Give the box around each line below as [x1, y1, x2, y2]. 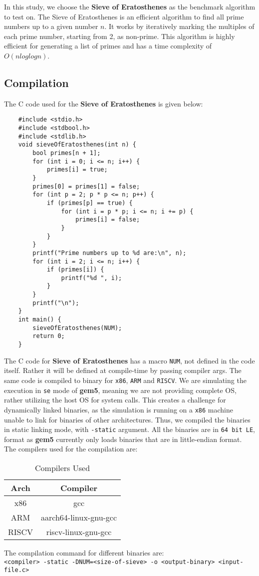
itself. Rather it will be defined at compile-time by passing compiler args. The [4, 365, 242, 375]
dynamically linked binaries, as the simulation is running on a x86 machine [4, 404, 234, 414]
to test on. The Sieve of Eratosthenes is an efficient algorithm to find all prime [4, 11, 244, 21]
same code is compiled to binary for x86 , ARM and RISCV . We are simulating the [4, 374, 247, 385]
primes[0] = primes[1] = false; [32, 182, 140, 190]
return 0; [32, 332, 65, 340]
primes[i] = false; [75, 216, 140, 223]
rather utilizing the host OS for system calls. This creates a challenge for [4, 394, 226, 405]
